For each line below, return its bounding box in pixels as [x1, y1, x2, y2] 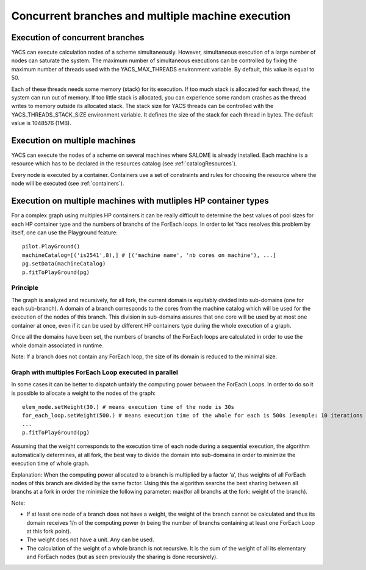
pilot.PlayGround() [22, 243, 81, 250]
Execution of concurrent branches [11, 32, 145, 43]
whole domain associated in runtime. [11, 342, 104, 349]
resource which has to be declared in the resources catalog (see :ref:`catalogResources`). [11, 160, 237, 167]
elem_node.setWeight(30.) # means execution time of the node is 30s [22, 403, 235, 410]
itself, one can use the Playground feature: [11, 229, 118, 236]
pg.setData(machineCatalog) [22, 260, 106, 267]
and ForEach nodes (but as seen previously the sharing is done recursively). [26, 553, 218, 561]
